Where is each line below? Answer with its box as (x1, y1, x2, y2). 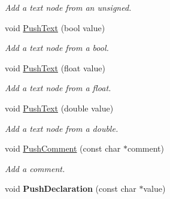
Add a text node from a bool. (5, 41, 109, 54)
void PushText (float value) (5, 61, 105, 74)
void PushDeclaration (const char (5, 182, 136, 195)
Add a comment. (5, 162, 65, 174)
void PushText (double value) (5, 101, 114, 114)
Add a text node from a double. (5, 122, 119, 134)
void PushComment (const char (5, 142, 121, 155)
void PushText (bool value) (5, 21, 105, 34)
